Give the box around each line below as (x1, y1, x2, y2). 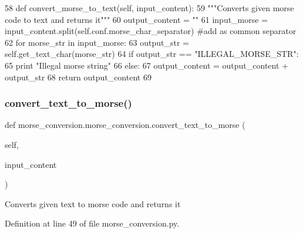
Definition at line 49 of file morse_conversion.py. (5, 217, 180, 229)
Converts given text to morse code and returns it (5, 197, 181, 210)
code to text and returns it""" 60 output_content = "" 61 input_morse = (5, 13, 268, 25)
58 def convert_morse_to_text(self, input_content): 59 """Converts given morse (5, 2, 294, 13)
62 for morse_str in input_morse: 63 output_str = (5, 36, 189, 48)
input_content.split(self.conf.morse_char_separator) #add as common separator (5, 25, 297, 37)
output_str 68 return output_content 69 (5, 70, 151, 83)
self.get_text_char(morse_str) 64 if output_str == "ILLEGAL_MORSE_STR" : (5, 48, 299, 60)
